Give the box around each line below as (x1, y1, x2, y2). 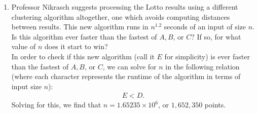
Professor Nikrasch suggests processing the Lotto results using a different (11, 2, 238, 12)
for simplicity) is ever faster (164, 51, 250, 61)
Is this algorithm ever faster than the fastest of (11, 31, 157, 42)
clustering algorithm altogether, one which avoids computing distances (11, 11, 230, 22)
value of (11, 41, 36, 52)
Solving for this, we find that (11, 99, 101, 110)
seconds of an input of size (164, 21, 246, 32)
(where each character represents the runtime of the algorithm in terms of (11, 71, 241, 82)
